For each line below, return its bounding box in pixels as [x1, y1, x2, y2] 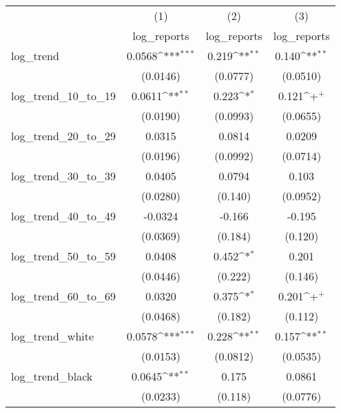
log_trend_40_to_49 [11, 208, 116, 224]
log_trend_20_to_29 [11, 128, 116, 144]
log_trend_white [11, 328, 94, 344]
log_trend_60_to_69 [11, 288, 116, 304]
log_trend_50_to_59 [11, 248, 116, 264]
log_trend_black [11, 368, 93, 384]
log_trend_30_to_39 [11, 168, 116, 184]
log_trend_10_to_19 [11, 88, 116, 104]
